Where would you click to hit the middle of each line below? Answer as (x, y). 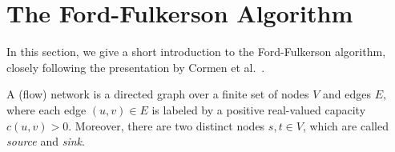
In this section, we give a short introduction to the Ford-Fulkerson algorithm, (196, 52)
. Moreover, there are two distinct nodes (167, 125)
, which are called (345, 125)
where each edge (46, 109)
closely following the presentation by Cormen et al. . (136, 67)
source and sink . (46, 141)
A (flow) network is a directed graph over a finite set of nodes (158, 94)
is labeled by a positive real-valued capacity (259, 109)
